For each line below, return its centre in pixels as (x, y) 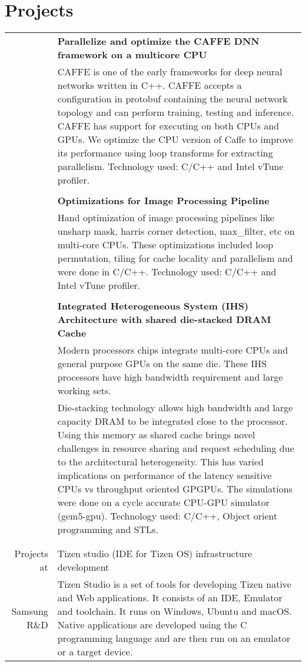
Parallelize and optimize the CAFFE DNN (158, 41)
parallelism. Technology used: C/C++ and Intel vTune (170, 166)
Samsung (30, 611)
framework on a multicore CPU (132, 55)
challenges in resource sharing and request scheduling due (176, 448)
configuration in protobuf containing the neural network (172, 99)
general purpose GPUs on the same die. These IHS (162, 364)
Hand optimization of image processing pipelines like (166, 218)
